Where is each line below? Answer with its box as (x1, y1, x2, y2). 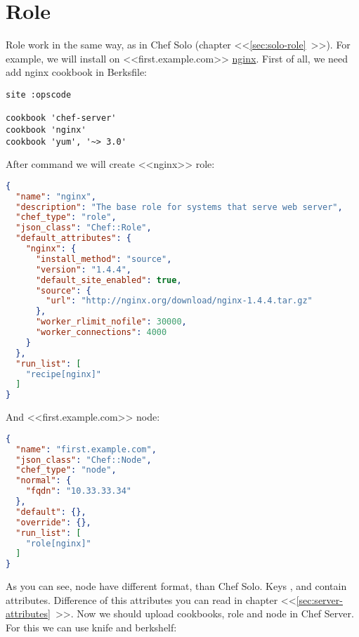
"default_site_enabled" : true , (35, 275, 182, 285)
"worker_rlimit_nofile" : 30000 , (35, 317, 187, 327)
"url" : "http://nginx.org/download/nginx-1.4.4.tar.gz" (46, 296, 313, 306)
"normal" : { (15, 475, 72, 486)
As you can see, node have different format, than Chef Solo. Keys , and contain (6, 579, 347, 593)
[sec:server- (296, 592, 343, 607)
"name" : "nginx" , (15, 191, 96, 202)
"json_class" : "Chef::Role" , (15, 223, 152, 233)
